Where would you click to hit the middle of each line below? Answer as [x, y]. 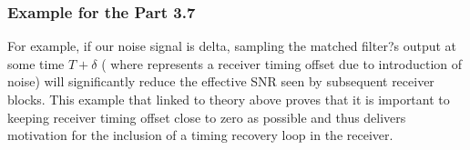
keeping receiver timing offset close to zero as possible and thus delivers [207, 117]
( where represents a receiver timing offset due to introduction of [282, 63]
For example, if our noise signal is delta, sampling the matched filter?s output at [232, 46]
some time [36, 63]
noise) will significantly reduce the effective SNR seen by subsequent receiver [221, 81]
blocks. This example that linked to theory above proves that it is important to [229, 99]
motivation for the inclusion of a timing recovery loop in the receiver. [200, 135]
